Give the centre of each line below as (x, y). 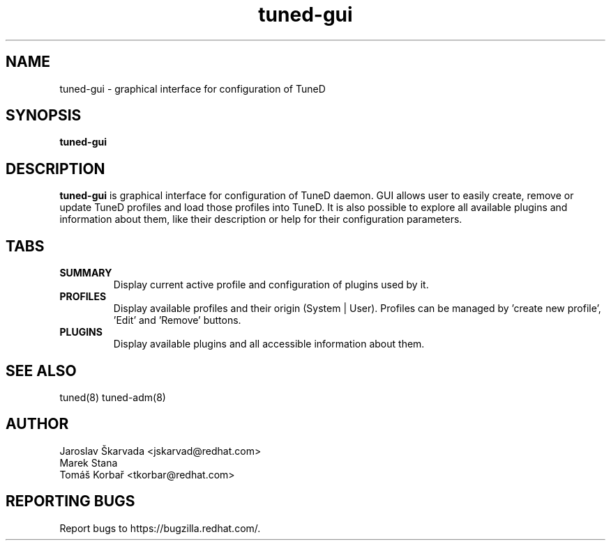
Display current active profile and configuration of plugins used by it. (271, 285)
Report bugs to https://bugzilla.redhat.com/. (160, 528)
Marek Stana (89, 462)
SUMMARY (86, 273)
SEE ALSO (41, 370)
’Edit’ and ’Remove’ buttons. (177, 320)
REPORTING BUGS (70, 501)
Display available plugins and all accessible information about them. (269, 344)
